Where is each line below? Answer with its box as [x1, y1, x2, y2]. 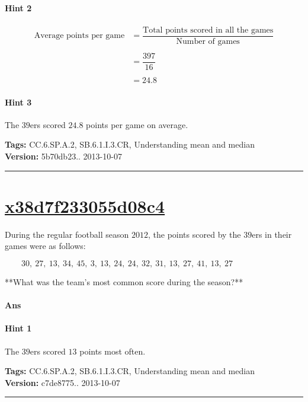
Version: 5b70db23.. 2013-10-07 [5, 150, 122, 162]
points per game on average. [86, 118, 188, 130]
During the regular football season [5, 228, 129, 240]
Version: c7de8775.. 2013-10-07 [5, 376, 120, 388]
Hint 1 [5, 322, 32, 334]
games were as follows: [5, 240, 86, 252]
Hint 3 [5, 95, 32, 108]
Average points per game [34, 31, 125, 40]
